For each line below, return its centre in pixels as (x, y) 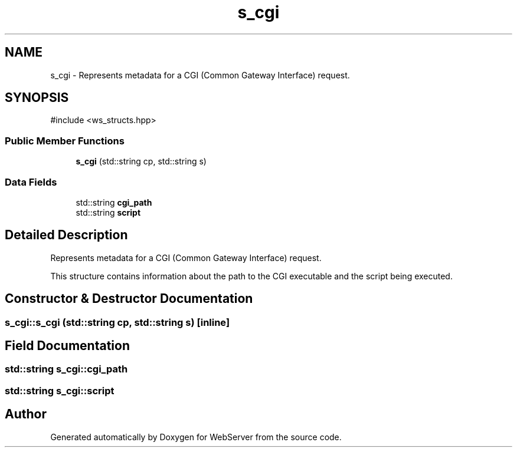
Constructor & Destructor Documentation (129, 299)
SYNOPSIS (37, 98)
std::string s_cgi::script (60, 390)
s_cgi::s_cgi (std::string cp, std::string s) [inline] (117, 322)
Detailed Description (66, 235)
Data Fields (31, 182)
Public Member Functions (65, 141)
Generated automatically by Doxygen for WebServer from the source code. (196, 437)
